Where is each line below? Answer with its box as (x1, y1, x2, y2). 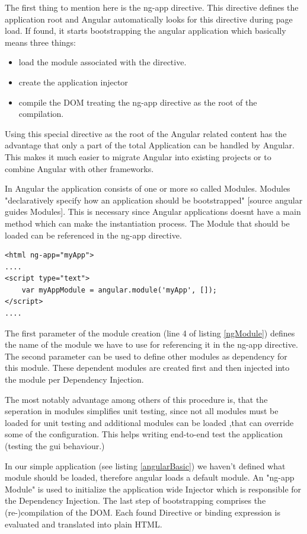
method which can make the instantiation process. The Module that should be (5, 217, 290, 229)
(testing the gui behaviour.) (5, 440, 105, 452)
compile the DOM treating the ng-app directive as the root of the (18, 96, 257, 108)
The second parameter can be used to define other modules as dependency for (5, 349, 287, 362)
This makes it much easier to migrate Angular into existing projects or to (5, 150, 271, 163)
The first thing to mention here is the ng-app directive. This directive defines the (5, 1, 299, 13)
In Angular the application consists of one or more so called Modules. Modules (5, 182, 290, 195)
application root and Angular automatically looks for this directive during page (5, 12, 293, 25)
